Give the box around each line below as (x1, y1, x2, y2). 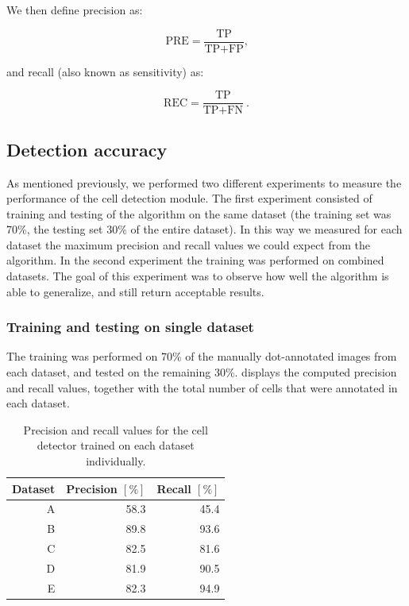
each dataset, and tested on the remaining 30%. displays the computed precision (6, 364, 397, 380)
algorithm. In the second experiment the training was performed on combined (6, 252, 384, 268)
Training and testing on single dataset (6, 317, 254, 337)
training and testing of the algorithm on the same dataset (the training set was (6, 205, 392, 222)
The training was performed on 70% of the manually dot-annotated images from (6, 348, 397, 365)
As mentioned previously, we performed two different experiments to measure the (6, 174, 402, 191)
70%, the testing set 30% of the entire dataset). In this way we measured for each (6, 221, 403, 237)
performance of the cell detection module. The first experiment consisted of (6, 190, 372, 207)
